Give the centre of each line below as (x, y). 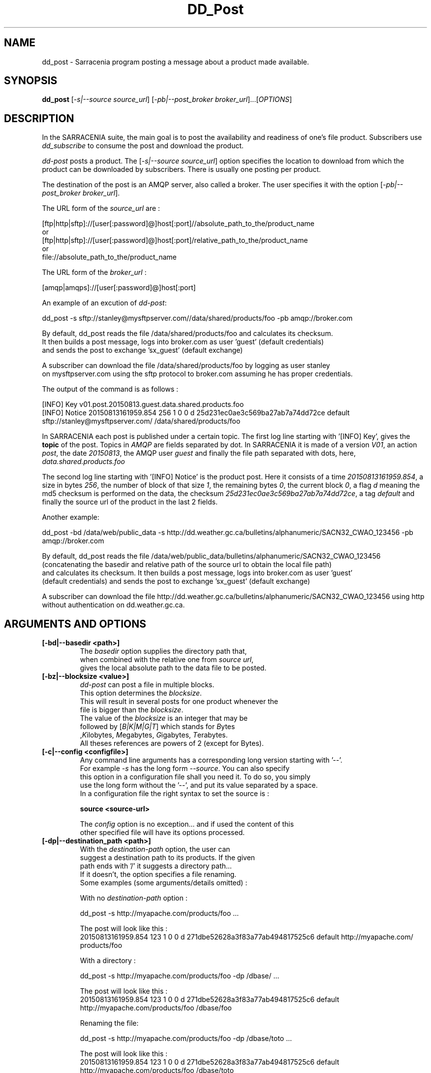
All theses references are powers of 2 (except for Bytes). (172, 743)
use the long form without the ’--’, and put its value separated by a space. (199, 785)
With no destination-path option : (134, 898)
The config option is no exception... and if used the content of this (187, 824)
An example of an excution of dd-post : (104, 303)
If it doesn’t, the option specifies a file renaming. (158, 874)
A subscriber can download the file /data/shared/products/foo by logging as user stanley (186, 366)
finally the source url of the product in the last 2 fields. (130, 502)
